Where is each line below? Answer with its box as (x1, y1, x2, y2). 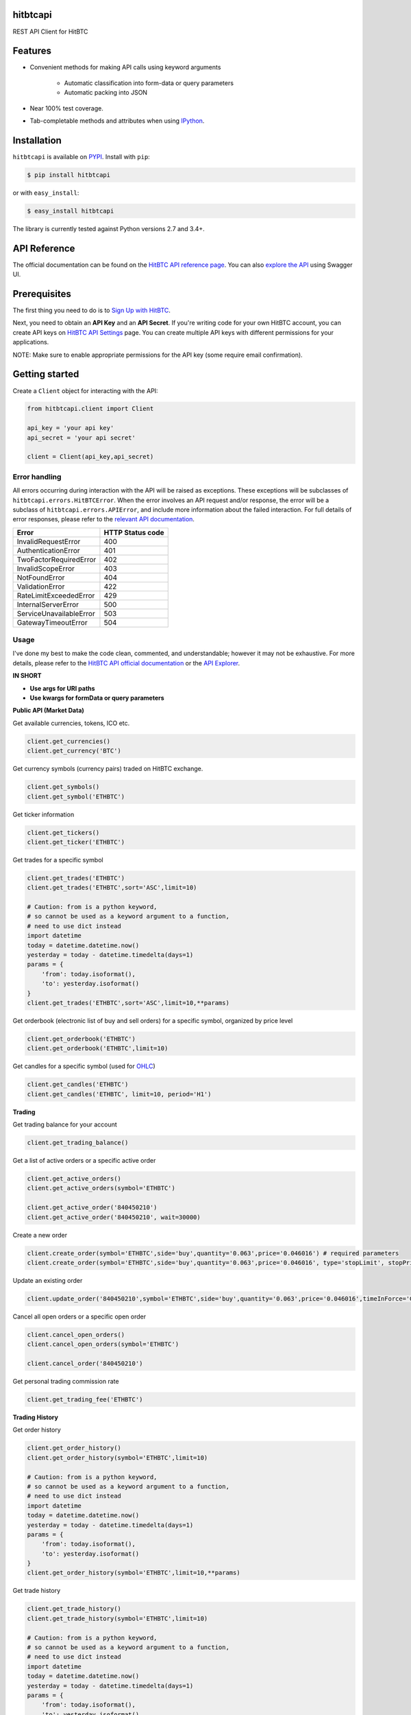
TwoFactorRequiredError (16, 554, 97, 564)
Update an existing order (12, 1276, 83, 1284)
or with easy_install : (12, 189, 79, 197)
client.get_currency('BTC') (27, 747, 121, 755)
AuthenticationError (16, 545, 80, 555)
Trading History (12, 1413, 58, 1421)
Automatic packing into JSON (64, 88, 147, 97)
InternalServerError (16, 600, 79, 609)
